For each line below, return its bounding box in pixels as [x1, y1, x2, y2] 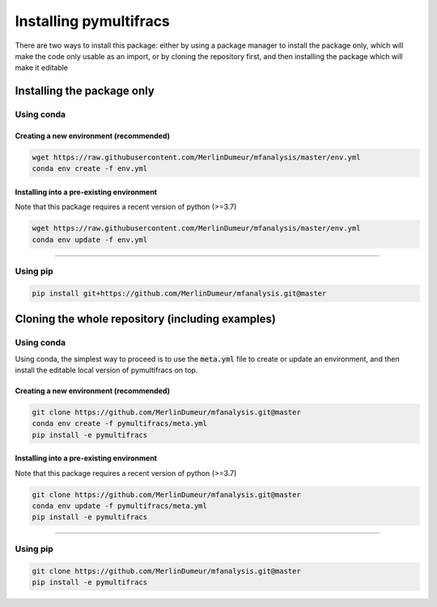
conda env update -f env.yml [32, 235, 148, 244]
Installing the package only [15, 84, 155, 98]
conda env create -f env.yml [32, 164, 148, 173]
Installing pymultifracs [15, 12, 170, 30]
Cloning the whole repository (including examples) [15, 312, 277, 326]
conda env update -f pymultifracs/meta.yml [32, 502, 208, 511]
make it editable [15, 63, 69, 73]
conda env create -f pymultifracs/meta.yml [32, 419, 208, 428]
